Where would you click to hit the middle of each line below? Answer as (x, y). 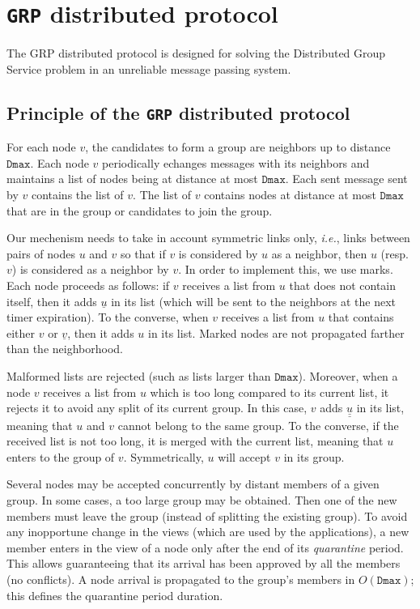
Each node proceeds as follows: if (88, 285)
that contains (361, 317)
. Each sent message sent (346, 179)
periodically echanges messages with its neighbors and (236, 162)
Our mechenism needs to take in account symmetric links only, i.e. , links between (208, 238)
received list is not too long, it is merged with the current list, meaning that (195, 441)
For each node (41, 147)
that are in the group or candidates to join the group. (140, 210)
